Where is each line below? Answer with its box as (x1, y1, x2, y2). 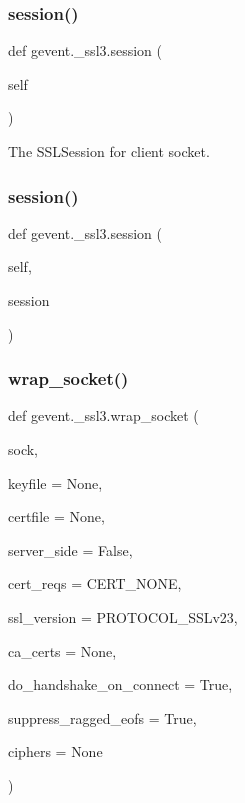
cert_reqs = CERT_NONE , (8, 573, 182, 594)
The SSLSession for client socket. (8, 141, 210, 161)
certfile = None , (8, 506, 105, 527)
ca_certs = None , (8, 640, 117, 661)
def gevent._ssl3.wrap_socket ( (8, 405, 199, 426)
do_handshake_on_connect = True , (8, 674, 233, 695)
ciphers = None (8, 741, 103, 762)
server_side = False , (8, 539, 133, 560)
